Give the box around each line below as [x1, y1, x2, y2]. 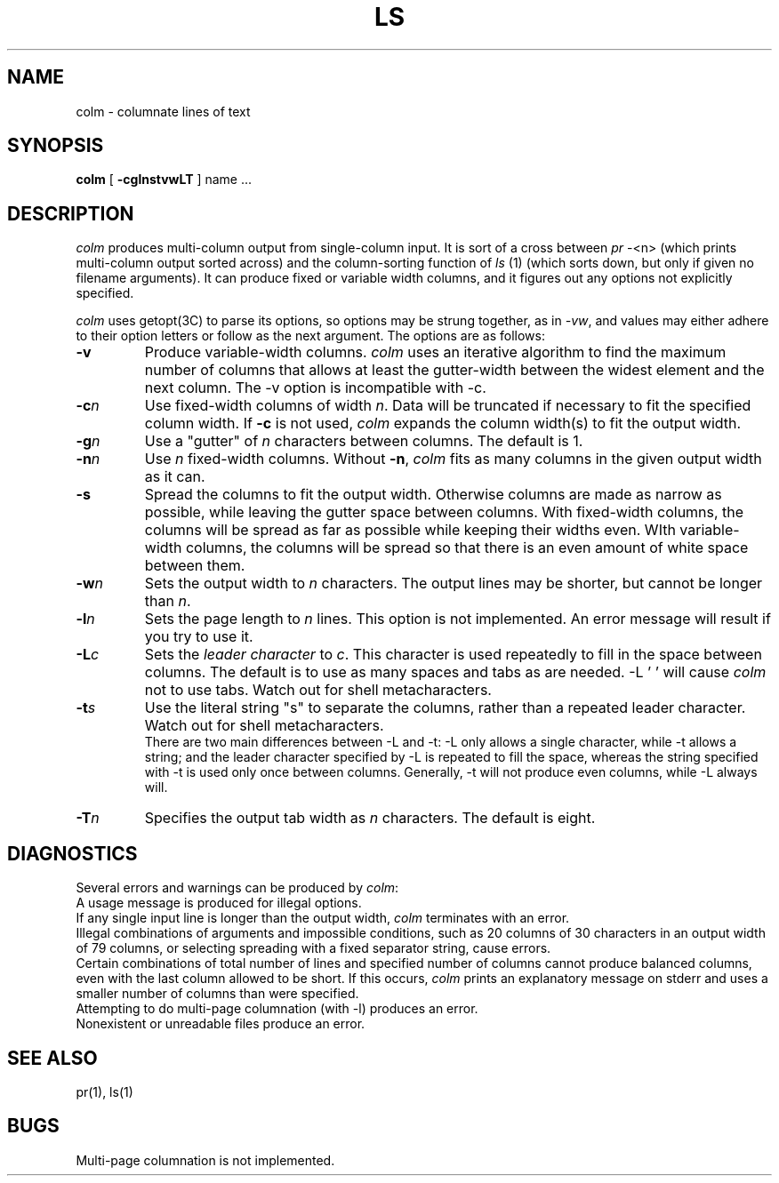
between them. [144, 556, 245, 575]
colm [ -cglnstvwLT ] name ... [76, 172, 253, 188]
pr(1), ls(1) [76, 1083, 133, 1099]
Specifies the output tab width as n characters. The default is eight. [144, 809, 596, 827]
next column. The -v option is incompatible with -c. [144, 379, 486, 397]
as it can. [144, 468, 205, 486]
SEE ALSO [7, 1046, 98, 1069]
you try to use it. [144, 627, 253, 646]
